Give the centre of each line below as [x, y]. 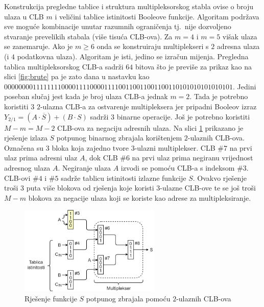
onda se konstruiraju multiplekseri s [153, 46]
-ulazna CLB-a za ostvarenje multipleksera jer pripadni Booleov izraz [148, 106]
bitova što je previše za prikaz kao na [194, 66]
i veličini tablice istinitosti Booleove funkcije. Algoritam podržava [157, 16]
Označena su [24, 147]
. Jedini [245, 86]
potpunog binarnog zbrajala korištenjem [119, 138]
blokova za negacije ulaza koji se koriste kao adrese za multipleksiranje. [140, 197]
